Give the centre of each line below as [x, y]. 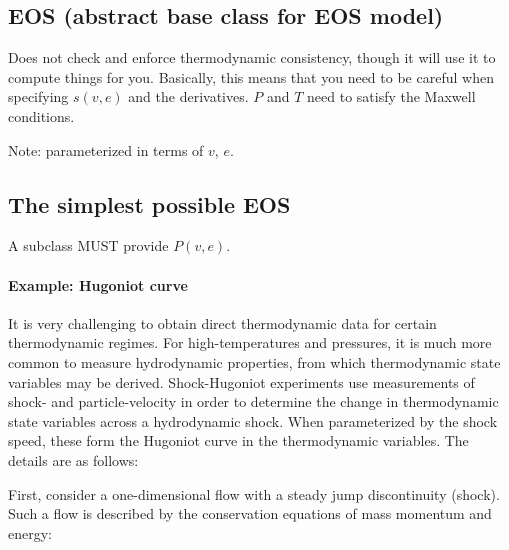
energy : [30, 532]
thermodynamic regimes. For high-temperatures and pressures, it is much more [250, 342]
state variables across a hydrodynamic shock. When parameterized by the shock [253, 420]
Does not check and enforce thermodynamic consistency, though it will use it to [252, 57]
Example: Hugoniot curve [98, 284]
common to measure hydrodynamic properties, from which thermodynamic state [254, 361]
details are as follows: [73, 459]
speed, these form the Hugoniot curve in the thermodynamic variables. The [238, 440]
